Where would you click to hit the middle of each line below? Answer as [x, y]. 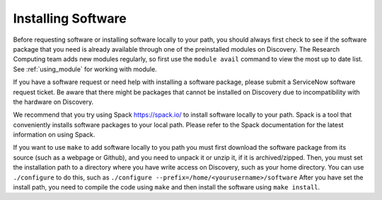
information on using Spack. [54, 135]
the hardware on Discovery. [53, 102]
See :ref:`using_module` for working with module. [85, 69]
